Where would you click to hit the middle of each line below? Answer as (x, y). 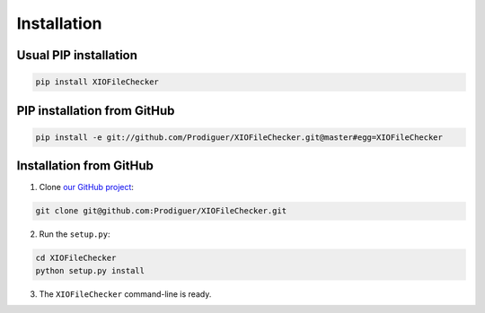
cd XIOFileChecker (76, 258)
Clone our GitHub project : (87, 187)
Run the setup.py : (75, 234)
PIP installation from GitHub (96, 111)
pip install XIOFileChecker (97, 82)
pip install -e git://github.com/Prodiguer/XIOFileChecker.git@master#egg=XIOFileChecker (239, 137)
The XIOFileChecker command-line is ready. (125, 294)
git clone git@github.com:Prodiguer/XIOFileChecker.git (161, 211)
